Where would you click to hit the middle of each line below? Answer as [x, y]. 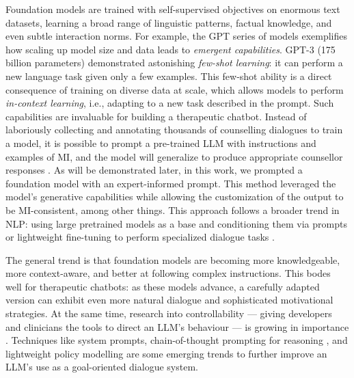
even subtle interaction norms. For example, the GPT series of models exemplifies [177, 36]
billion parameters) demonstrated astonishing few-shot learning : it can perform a [174, 63]
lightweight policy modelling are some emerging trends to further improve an [166, 353]
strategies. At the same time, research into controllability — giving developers [169, 313]
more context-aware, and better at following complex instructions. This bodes [168, 273]
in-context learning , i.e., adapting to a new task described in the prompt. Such [170, 103]
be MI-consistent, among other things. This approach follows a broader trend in [173, 210]
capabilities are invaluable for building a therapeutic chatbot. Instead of [156, 116]
